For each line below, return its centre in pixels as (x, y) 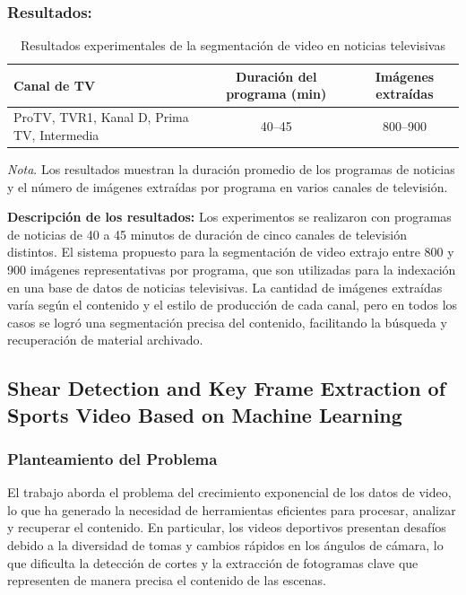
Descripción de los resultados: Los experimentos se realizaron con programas (229, 217)
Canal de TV (55, 85)
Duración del (276, 76)
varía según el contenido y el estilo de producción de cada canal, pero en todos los (233, 305)
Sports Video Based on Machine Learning (205, 414)
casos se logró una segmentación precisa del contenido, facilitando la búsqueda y (227, 322)
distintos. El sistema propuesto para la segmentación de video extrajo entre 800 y (231, 252)
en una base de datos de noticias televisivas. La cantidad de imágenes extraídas (225, 287)
